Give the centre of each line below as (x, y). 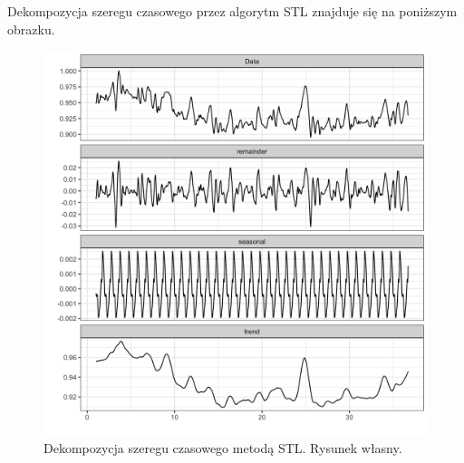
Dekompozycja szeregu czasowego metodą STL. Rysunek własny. (223, 447)
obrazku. (31, 29)
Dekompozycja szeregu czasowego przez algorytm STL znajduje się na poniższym (232, 11)
